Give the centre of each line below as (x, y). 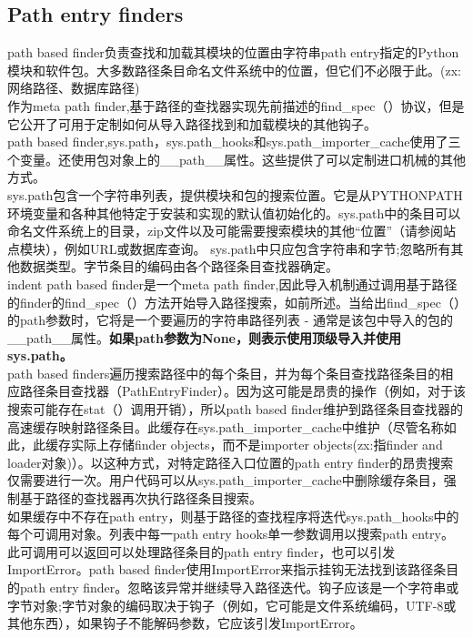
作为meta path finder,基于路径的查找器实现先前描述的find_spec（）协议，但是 (236, 105)
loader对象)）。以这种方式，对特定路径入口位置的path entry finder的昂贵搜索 (231, 462)
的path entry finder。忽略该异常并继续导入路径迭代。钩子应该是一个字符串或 (233, 587)
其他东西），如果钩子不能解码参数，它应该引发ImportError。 (185, 623)
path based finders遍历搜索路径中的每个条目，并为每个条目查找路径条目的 (224, 373)
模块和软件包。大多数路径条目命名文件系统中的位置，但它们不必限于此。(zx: (234, 70)
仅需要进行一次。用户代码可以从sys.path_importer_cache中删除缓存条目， (226, 480)
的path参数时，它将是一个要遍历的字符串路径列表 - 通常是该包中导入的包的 (230, 320)
